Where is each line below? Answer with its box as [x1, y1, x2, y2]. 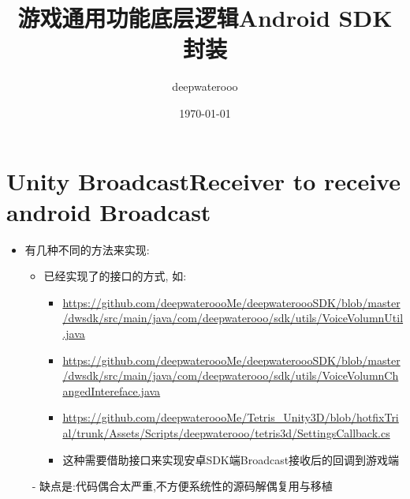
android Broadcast [6, 195, 211, 227]
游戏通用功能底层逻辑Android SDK [17, 2, 393, 34]
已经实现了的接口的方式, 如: [43, 268, 187, 284]
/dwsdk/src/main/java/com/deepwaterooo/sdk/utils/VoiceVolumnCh [62, 367, 399, 384]
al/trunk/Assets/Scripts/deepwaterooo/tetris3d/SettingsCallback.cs [62, 424, 390, 441]
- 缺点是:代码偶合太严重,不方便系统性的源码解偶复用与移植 [32, 478, 333, 494]
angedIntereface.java [62, 382, 161, 399]
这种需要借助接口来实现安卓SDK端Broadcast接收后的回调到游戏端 [62, 451, 400, 467]
